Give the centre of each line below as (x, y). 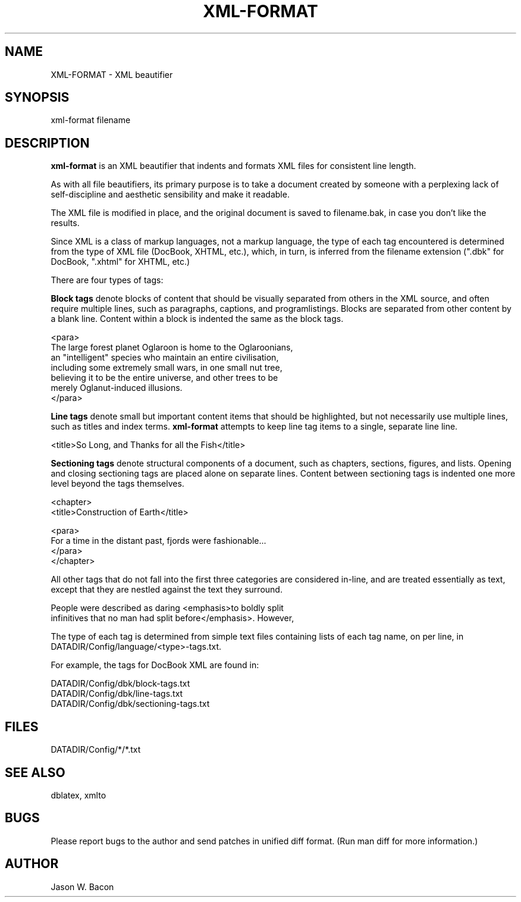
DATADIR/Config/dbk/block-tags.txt (120, 684)
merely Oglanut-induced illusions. (117, 388)
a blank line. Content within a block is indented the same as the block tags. (197, 319)
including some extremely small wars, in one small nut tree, (167, 368)
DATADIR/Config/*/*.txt (96, 750)
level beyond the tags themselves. (117, 484)
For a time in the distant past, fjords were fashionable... (159, 541)
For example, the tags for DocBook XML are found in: (155, 665)
